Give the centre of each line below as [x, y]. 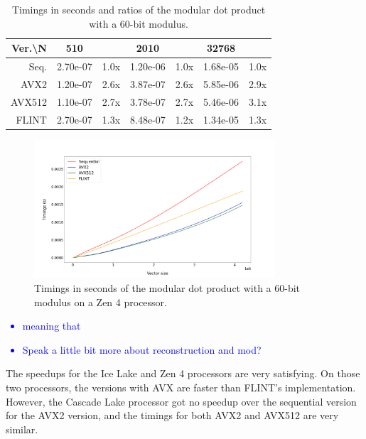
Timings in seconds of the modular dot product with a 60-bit [167, 288]
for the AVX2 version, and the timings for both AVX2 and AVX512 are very [172, 415]
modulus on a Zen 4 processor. [101, 302]
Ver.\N [29, 48]
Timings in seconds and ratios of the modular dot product [139, 9]
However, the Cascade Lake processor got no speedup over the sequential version [181, 401]
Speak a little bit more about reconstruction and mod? [142, 349]
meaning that [52, 326]
